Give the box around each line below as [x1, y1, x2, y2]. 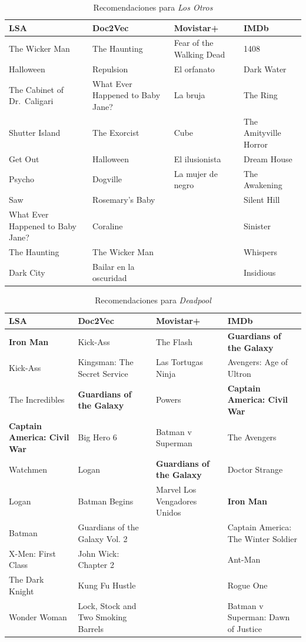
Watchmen [9, 463, 47, 475]
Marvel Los [155, 483, 197, 496]
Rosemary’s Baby [92, 193, 155, 206]
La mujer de [174, 167, 218, 179]
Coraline [92, 219, 123, 232]
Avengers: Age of [227, 356, 288, 368]
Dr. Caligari [9, 95, 54, 107]
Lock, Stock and [78, 599, 137, 611]
